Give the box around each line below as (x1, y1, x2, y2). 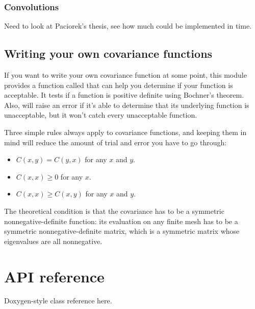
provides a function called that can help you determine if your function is (4, 79, 233, 90)
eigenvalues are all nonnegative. (4, 235, 103, 246)
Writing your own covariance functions (4, 46, 213, 61)
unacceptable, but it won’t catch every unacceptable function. (4, 109, 197, 120)
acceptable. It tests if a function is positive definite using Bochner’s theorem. (4, 90, 244, 100)
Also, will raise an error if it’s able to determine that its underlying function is (4, 99, 249, 110)
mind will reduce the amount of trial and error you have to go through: (4, 137, 227, 147)
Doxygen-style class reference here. (4, 295, 112, 306)
